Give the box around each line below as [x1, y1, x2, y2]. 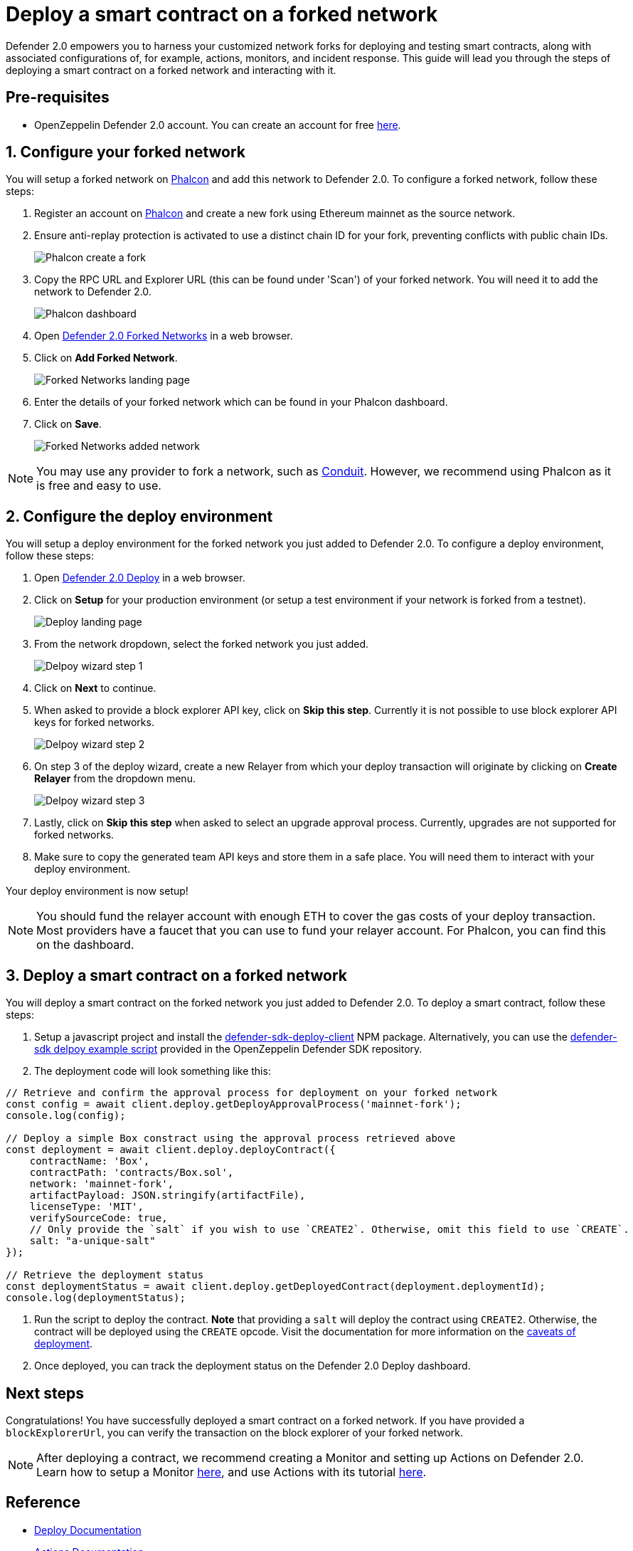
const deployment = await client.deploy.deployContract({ [6, 1144, 336, 1156]
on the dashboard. [36, 937, 134, 952]
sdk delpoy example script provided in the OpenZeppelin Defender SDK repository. [34, 1043, 422, 1056]
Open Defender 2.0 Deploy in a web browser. [34, 572, 245, 584]
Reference [6, 1493, 80, 1512]
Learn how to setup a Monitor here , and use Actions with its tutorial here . [36, 1464, 427, 1479]
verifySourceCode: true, [29, 1212, 168, 1224]
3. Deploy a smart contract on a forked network [6, 966, 347, 984]
